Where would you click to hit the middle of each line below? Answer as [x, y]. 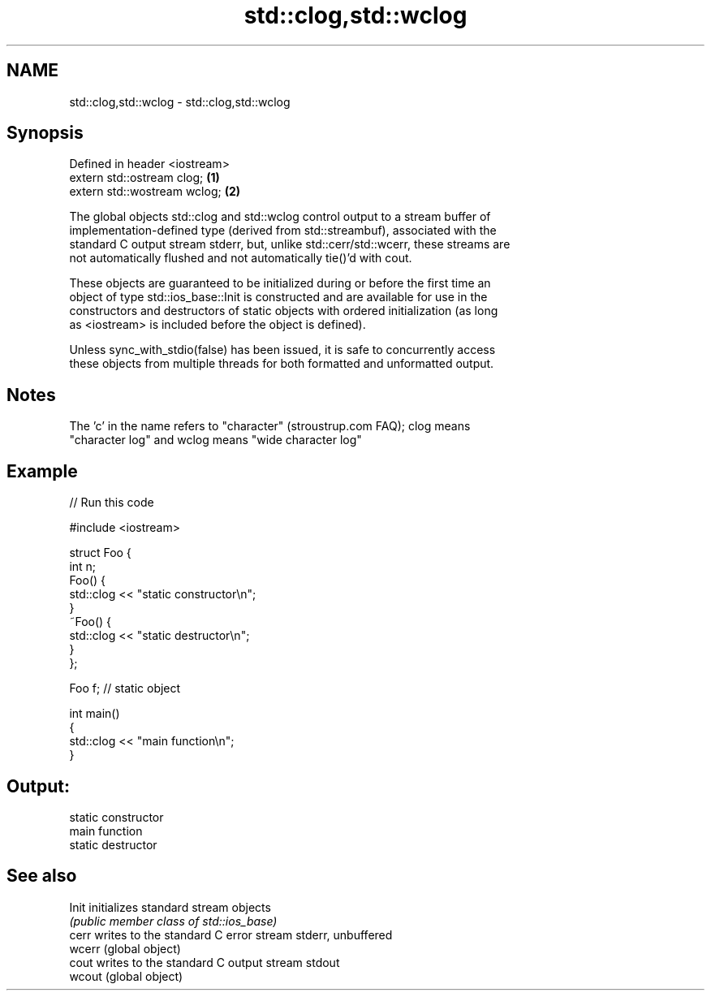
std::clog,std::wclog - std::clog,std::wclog [180, 101]
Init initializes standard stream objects [170, 907]
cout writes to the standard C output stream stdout [205, 962]
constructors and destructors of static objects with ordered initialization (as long [284, 311]
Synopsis [45, 133]
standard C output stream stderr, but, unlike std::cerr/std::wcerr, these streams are [290, 244]
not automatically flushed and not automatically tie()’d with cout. [241, 258]
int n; [83, 567]
